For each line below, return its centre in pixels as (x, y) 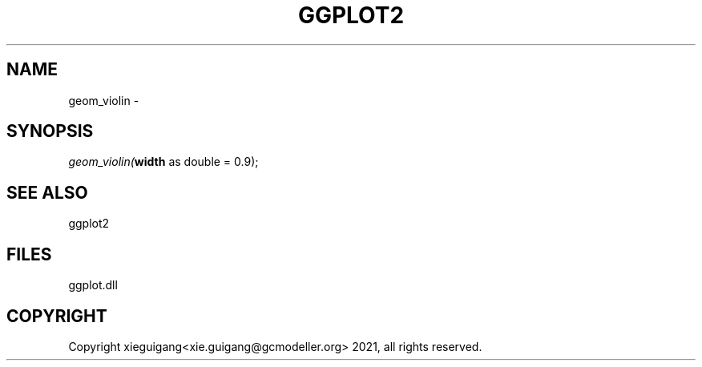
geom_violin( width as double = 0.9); (163, 162)
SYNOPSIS (50, 131)
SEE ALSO (47, 192)
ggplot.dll (93, 285)
